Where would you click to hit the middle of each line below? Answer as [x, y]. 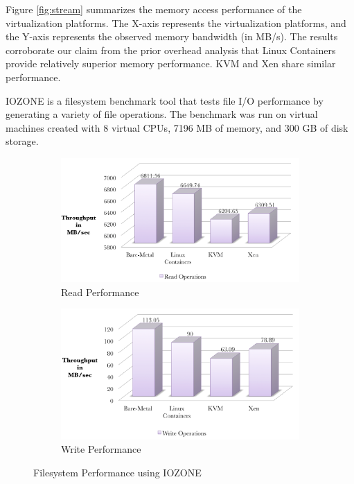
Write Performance [101, 449]
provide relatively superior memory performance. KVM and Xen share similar [171, 63]
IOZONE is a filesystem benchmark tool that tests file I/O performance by [165, 100]
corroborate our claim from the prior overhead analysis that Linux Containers [171, 50]
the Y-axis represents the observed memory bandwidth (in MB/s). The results [172, 36]
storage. [22, 141]
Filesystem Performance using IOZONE [117, 472]
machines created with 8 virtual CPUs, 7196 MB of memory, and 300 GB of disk [177, 127]
